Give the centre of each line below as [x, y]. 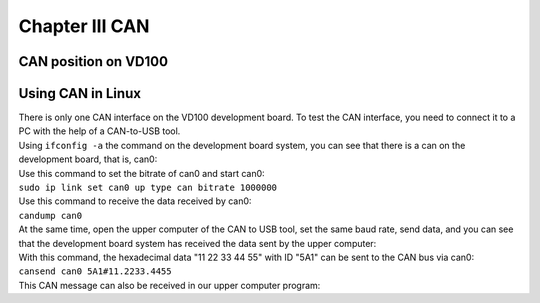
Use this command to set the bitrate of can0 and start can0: [141, 173]
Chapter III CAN [84, 26]
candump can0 [50, 215]
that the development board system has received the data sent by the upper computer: [197, 243]
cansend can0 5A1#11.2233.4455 [95, 271]
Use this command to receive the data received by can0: [135, 201]
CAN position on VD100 [93, 61]
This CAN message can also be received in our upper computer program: [169, 285]
